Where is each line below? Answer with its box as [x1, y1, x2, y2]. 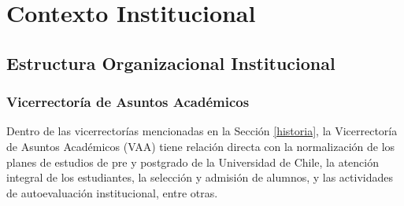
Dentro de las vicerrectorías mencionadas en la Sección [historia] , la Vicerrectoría [6, 123, 398, 139]
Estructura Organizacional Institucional [6, 50, 335, 75]
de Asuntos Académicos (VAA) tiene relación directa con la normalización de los [6, 138, 395, 154]
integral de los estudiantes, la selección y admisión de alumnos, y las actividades [6, 169, 394, 186]
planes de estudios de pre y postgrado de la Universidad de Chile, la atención [6, 153, 380, 170]
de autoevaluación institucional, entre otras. [6, 184, 218, 200]
